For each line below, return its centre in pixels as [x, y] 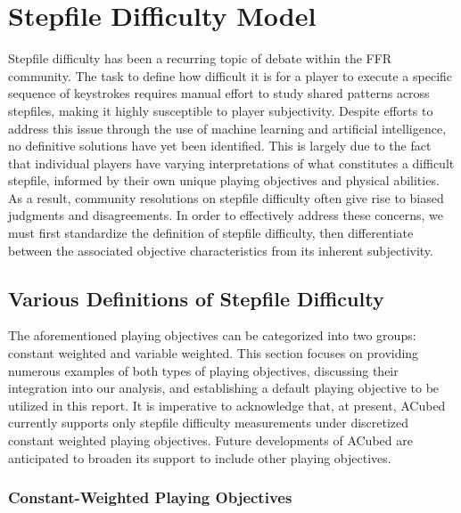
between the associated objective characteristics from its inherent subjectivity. [221, 250]
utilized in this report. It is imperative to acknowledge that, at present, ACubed [227, 405]
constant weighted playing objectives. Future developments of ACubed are [210, 440]
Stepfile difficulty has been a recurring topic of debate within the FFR [200, 58]
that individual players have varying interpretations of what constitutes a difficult [231, 163]
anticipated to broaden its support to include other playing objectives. [200, 457]
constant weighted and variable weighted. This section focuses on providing [214, 353]
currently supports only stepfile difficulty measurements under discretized [209, 423]
